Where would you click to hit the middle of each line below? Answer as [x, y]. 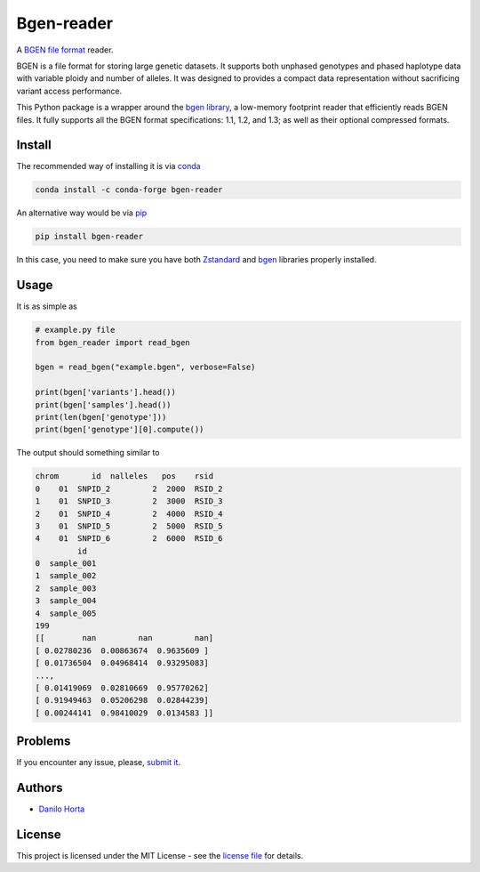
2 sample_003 [66, 588]
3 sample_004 [66, 601]
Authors [40, 788]
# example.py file [75, 330]
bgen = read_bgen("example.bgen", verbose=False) [145, 367]
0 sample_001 [66, 564]
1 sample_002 [66, 576]
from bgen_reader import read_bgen [112, 342]
